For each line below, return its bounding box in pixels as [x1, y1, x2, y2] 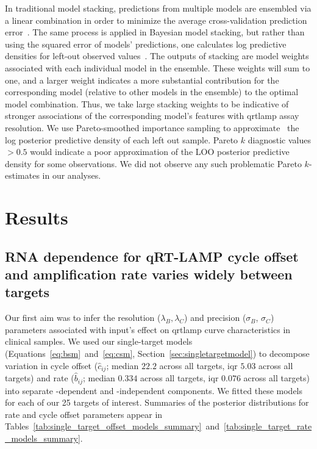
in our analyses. [42, 169, 101, 182]
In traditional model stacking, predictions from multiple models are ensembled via [5, 2, 312, 14]
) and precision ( [184, 311, 246, 324]
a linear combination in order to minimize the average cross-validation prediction [5, 13, 307, 26]
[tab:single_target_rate [224, 420, 312, 433]
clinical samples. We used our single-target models [5, 335, 193, 348]
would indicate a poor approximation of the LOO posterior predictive [30, 145, 290, 158]
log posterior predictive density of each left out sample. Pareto [5, 133, 238, 146]
